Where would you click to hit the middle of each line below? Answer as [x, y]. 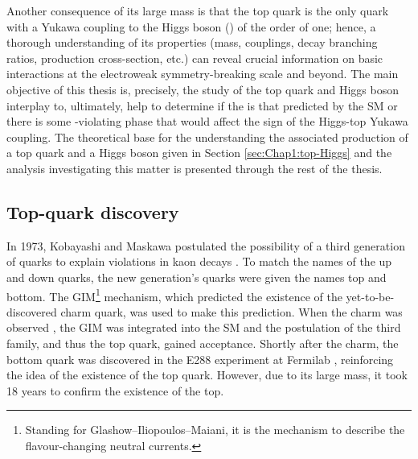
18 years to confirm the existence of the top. [115, 390]
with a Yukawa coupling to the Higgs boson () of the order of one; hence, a [191, 26]
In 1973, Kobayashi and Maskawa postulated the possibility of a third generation [206, 245]
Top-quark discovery [93, 211]
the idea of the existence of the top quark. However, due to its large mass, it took [207, 375]
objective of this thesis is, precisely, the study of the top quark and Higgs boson [203, 89]
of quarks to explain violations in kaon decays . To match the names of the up [199, 261]
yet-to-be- [370, 296]
